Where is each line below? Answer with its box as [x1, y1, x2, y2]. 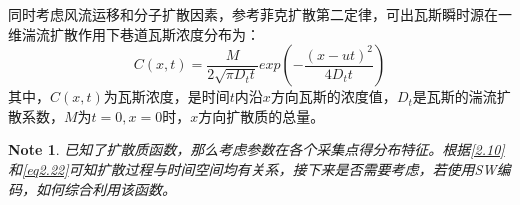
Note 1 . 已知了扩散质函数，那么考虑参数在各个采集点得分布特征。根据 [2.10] [8, 139, 505, 160]
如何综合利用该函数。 [35, 178, 176, 199]
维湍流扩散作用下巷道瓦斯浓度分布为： [8, 23, 260, 44]
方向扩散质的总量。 [198, 105, 325, 126]
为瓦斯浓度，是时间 [103, 86, 230, 107]
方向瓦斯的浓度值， [270, 86, 397, 107]
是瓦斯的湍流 [412, 86, 497, 107]
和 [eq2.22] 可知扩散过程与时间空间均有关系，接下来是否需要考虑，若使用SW [8, 158, 497, 179]
